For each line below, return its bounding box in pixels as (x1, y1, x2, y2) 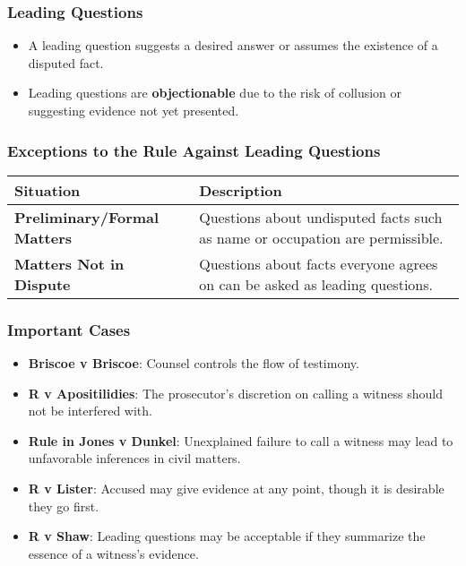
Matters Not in (14, 253, 125, 274)
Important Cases (7, 318, 131, 340)
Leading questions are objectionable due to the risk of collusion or (28, 83, 402, 102)
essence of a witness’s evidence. (28, 544, 199, 562)
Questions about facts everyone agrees (199, 253, 438, 274)
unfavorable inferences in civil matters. (28, 449, 241, 467)
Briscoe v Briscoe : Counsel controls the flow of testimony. (28, 354, 359, 373)
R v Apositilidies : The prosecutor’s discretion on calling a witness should (28, 383, 443, 402)
